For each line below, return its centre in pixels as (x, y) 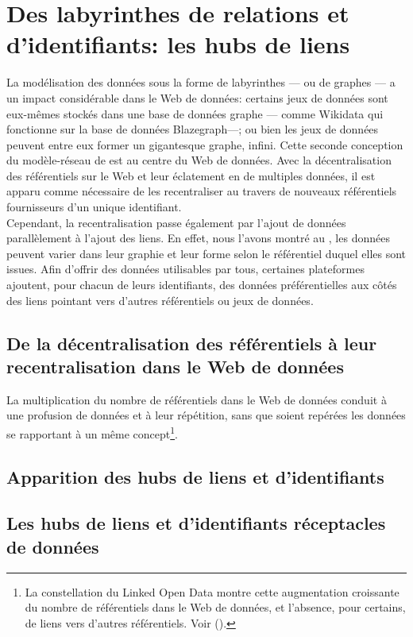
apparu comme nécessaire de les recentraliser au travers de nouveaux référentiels (202, 191)
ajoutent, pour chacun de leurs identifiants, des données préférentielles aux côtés (202, 285)
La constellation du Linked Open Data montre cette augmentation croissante (212, 591)
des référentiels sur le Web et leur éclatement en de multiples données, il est (191, 175)
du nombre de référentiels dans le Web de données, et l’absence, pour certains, (215, 607)
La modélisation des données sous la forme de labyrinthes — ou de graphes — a (201, 82)
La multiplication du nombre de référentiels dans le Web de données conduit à (197, 399)
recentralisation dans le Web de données (175, 366)
